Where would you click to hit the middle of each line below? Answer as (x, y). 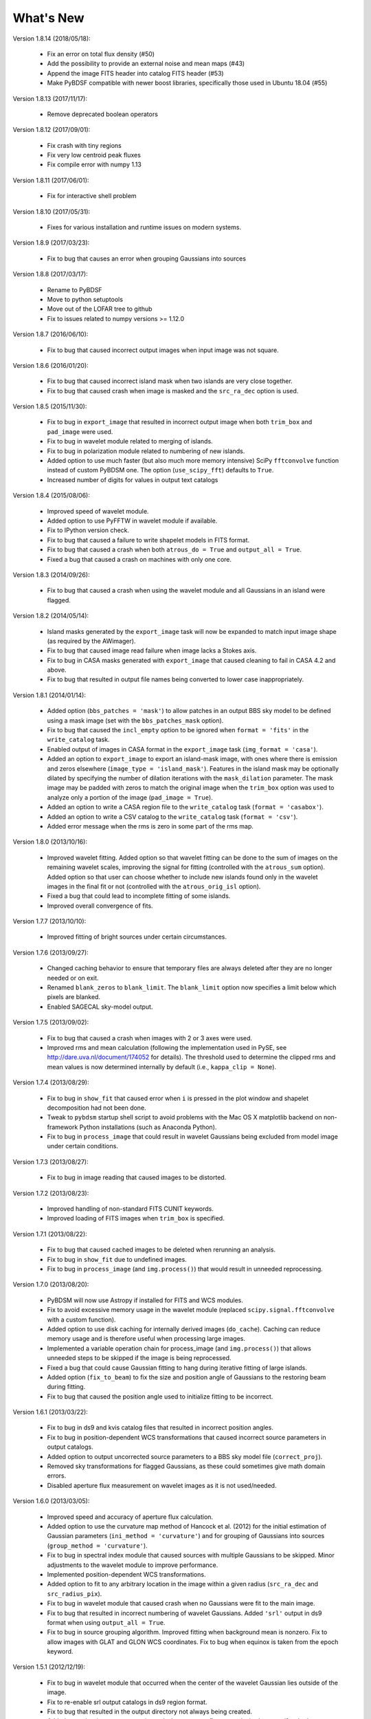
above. (57, 670)
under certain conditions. (82, 1146)
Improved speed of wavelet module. (98, 511)
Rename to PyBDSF (75, 289)
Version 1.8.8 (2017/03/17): (50, 274)
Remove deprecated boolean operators (102, 114)
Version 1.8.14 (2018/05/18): (52, 39)
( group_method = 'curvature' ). (97, 1545)
